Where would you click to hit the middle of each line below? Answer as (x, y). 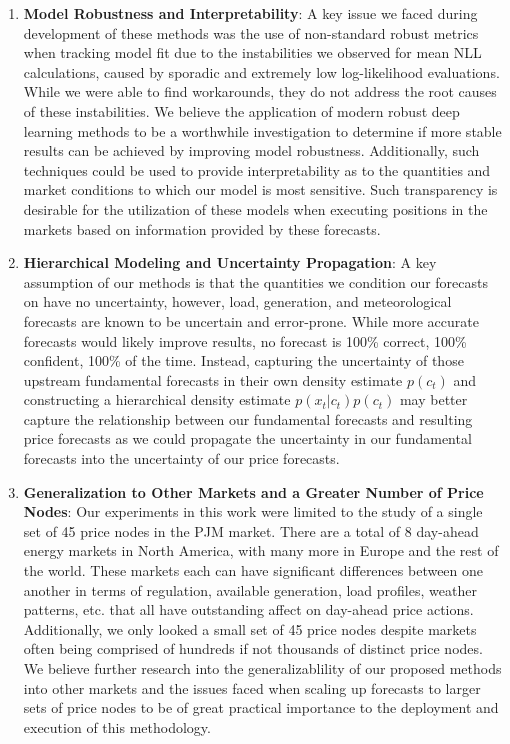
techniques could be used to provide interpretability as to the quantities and (257, 169)
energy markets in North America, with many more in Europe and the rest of (261, 550)
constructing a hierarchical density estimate (157, 399)
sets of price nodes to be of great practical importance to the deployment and (261, 707)
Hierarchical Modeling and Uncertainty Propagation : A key (230, 262)
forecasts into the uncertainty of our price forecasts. (181, 458)
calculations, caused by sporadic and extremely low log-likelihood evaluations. (261, 71)
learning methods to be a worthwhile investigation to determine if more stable (262, 130)
